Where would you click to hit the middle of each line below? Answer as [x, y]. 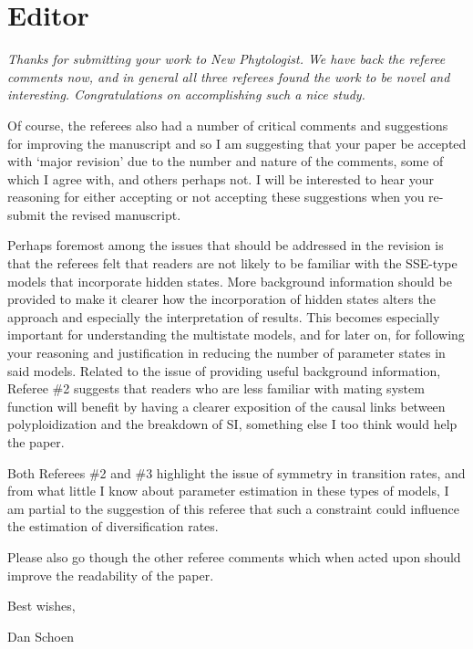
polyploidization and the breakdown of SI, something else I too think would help [232, 424]
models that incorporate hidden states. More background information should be [230, 281]
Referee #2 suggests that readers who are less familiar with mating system [216, 388]
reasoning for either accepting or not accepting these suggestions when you [216, 197]
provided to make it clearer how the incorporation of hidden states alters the [221, 299]
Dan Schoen [41, 636]
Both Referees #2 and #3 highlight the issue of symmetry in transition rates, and [236, 472]
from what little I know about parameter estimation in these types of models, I [228, 491]
